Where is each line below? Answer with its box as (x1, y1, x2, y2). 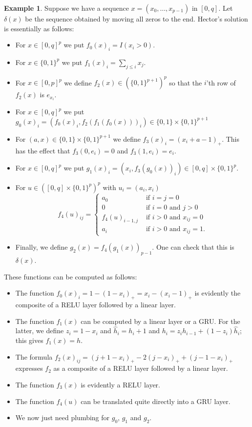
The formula (15, 351, 53, 362)
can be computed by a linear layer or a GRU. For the (81, 316, 240, 326)
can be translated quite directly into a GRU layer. (81, 396, 231, 406)
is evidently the (194, 288, 241, 298)
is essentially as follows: (4, 23, 74, 33)
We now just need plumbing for (15, 412, 110, 423)
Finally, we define (15, 242, 68, 252)
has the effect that (15, 145, 70, 155)
